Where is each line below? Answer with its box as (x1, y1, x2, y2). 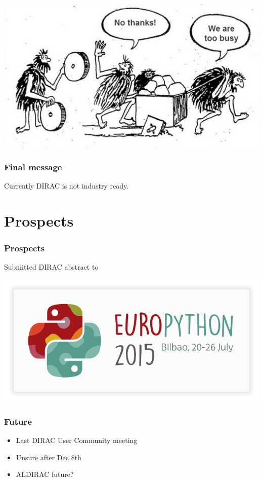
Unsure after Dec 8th (16, 452, 81, 462)
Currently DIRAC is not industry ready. (4, 180, 129, 191)
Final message (4, 160, 62, 173)
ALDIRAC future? (16, 469, 74, 479)
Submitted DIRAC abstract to (4, 262, 99, 272)
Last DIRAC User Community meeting (16, 434, 138, 445)
